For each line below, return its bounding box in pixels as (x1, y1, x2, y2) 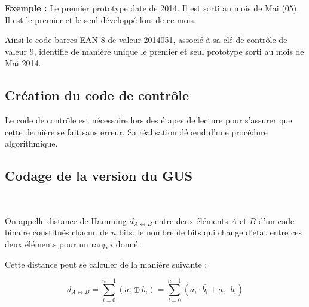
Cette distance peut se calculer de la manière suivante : (5, 258, 207, 270)
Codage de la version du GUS (5, 166, 193, 185)
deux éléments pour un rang (5, 237, 108, 250)
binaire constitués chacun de (5, 226, 109, 238)
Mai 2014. (5, 57, 41, 69)
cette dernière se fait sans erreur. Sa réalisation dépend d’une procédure (5, 125, 268, 138)
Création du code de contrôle (5, 86, 189, 104)
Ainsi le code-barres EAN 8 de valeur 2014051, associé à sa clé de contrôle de (5, 33, 287, 46)
